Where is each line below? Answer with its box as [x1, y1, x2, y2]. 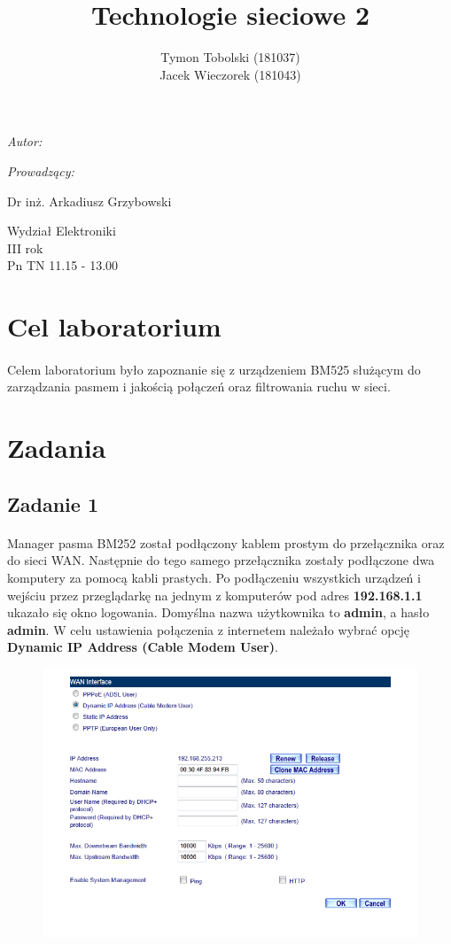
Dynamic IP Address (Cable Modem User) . [7, 638, 278, 656]
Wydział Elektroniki [7, 221, 116, 240]
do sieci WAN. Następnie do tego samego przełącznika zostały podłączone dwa [7, 551, 435, 569]
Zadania [7, 429, 106, 466]
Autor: [7, 132, 43, 151]
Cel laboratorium [7, 308, 222, 344]
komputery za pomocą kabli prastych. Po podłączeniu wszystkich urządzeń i [7, 568, 421, 586]
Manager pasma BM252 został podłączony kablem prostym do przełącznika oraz [7, 533, 445, 552]
